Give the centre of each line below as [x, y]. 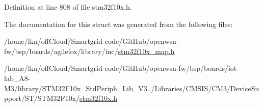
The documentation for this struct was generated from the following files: [119, 24]
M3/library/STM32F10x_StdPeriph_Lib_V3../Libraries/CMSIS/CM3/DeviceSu [132, 88]
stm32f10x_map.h [146, 51]
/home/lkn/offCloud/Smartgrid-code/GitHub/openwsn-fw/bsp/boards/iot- [122, 68]
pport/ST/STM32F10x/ [42, 98]
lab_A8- [17, 78]
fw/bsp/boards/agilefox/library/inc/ [61, 51]
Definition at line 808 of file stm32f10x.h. [68, 7]
